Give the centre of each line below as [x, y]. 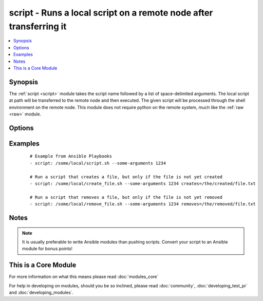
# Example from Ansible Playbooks [71, 156]
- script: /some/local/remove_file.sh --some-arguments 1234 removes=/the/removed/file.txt [143, 204]
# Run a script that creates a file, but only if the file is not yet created [126, 177]
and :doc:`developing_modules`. [41, 293]
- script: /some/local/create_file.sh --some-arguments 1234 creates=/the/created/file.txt [143, 183]
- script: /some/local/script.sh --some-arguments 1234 [98, 163]
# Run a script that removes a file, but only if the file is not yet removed [126, 197]
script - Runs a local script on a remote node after [111, 13]
